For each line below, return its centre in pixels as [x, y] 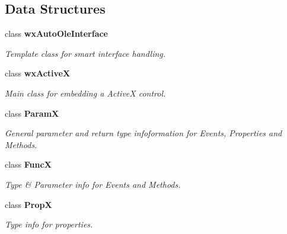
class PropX [28, 204]
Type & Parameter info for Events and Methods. [93, 184]
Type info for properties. [49, 224]
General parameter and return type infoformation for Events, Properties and [143, 133]
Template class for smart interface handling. [85, 53]
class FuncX [28, 164]
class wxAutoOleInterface [57, 33]
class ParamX [32, 113]
